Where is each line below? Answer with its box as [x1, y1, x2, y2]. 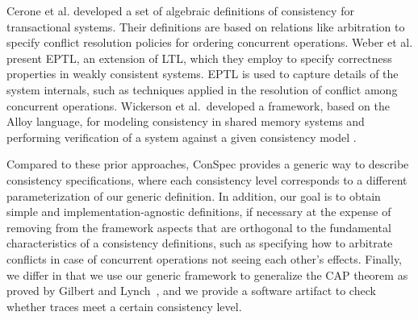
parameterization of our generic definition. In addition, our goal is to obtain [6, 187, 381, 204]
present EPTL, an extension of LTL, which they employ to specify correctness [6, 49, 392, 66]
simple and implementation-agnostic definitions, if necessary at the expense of [6, 203, 391, 220]
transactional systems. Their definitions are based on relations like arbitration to [6, 18, 405, 35]
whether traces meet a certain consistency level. [6, 297, 242, 314]
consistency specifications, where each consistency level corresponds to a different [6, 171, 408, 188]
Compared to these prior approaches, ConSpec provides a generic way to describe [6, 156, 409, 172]
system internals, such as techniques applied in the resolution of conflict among [6, 81, 398, 98]
